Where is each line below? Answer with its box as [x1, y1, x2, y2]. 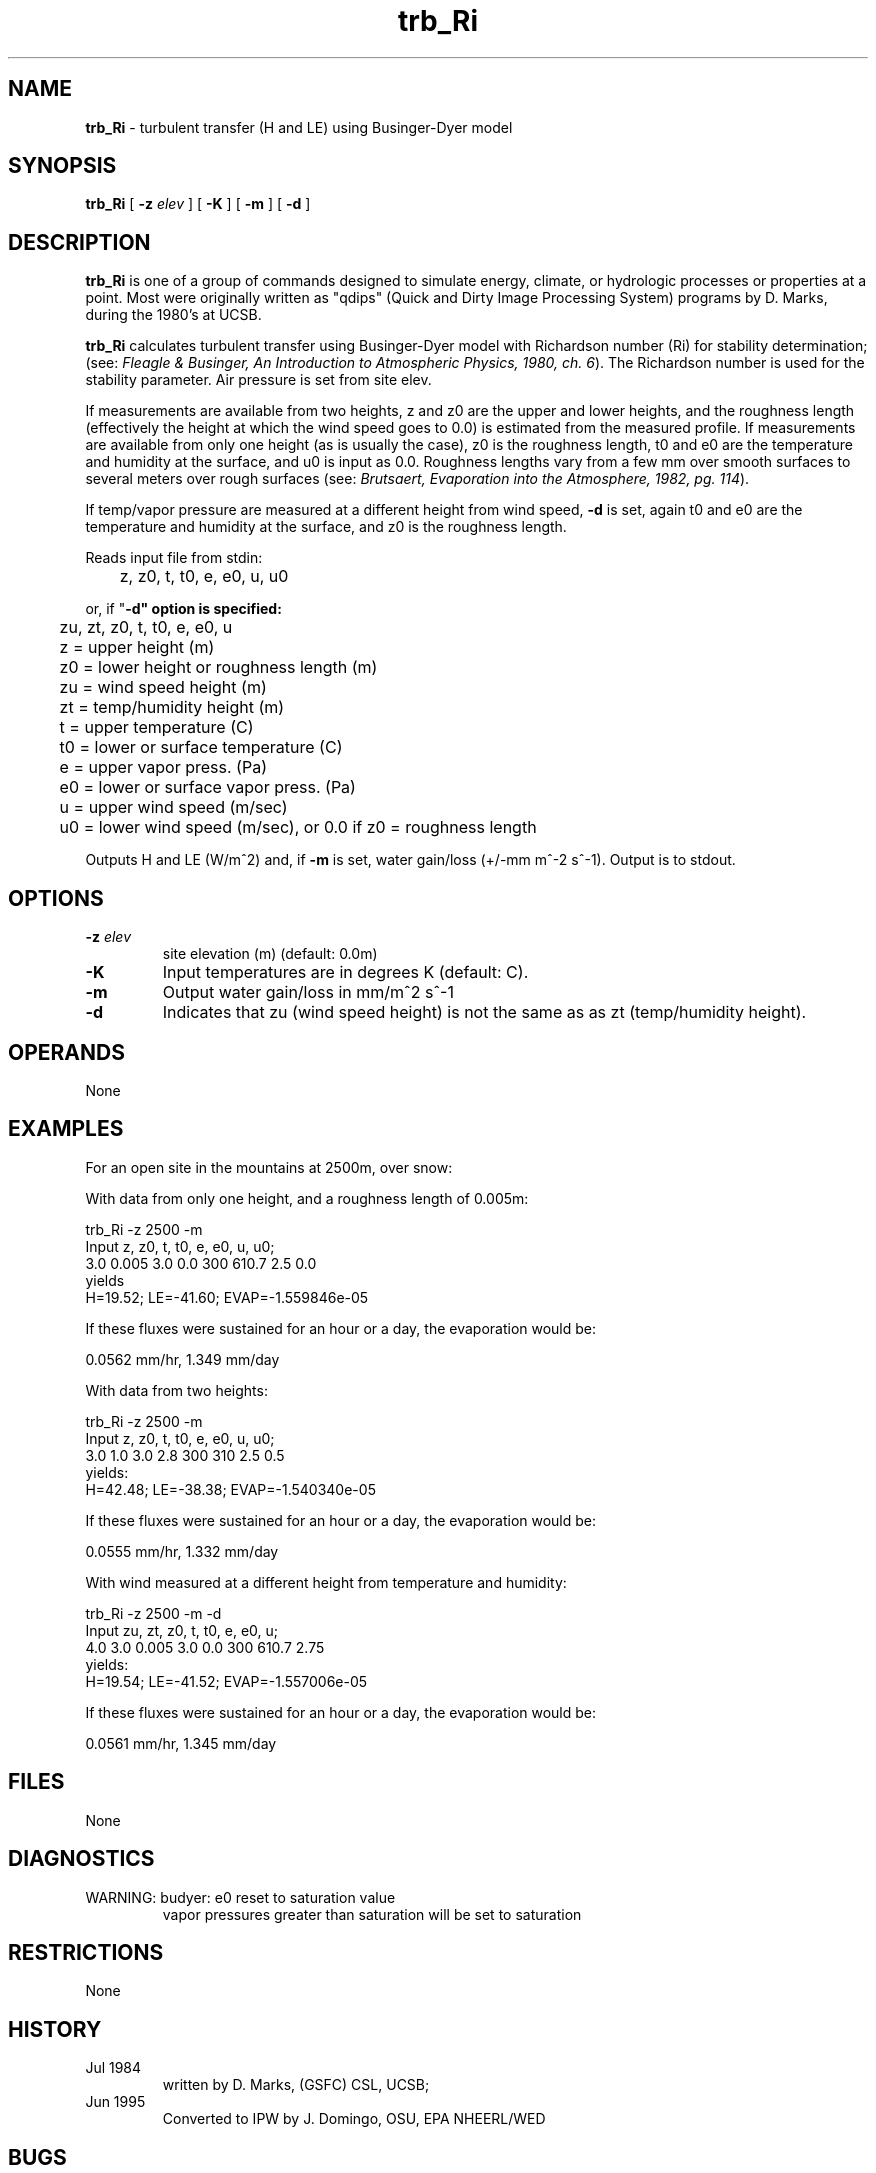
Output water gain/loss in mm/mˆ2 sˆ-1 [162, 982, 454, 1003]
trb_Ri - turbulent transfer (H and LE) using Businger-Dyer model [85, 118, 513, 136]
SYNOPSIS [8, 153, 117, 179]
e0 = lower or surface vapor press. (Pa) [59, 777, 356, 798]
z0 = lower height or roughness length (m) [59, 657, 378, 678]
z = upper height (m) [59, 637, 215, 658]
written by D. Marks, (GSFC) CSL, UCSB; [162, 2076, 430, 2094]
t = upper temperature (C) [59, 717, 254, 738]
